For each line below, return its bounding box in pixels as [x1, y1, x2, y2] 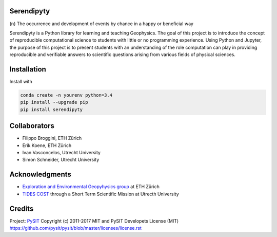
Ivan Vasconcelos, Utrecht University [22, 150, 101, 156]
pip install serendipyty [20, 106, 83, 113]
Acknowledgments [9, 170, 72, 179]
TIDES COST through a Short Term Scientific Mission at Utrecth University [22, 191, 179, 197]
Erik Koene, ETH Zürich [22, 142, 72, 149]
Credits [9, 204, 34, 213]
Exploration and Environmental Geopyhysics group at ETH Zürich [22, 184, 160, 190]
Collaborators [9, 121, 55, 131]
